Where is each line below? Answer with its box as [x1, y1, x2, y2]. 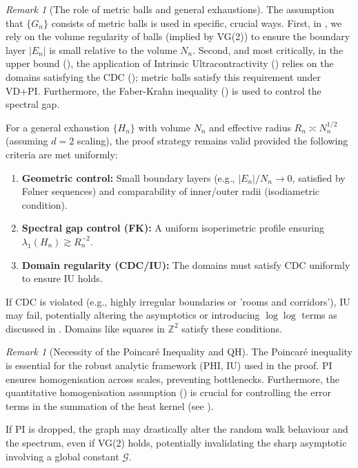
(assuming [6, 133, 48, 148]
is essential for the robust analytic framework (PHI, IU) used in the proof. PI [6, 358, 332, 373]
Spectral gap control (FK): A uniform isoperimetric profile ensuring [21, 221, 325, 235]
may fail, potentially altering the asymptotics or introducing [6, 308, 260, 322]
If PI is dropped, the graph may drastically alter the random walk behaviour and [6, 422, 348, 436]
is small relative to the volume [49, 42, 177, 57]
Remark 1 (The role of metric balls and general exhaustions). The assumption [6, 2, 335, 16]
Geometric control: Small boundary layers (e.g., [21, 170, 235, 185]
